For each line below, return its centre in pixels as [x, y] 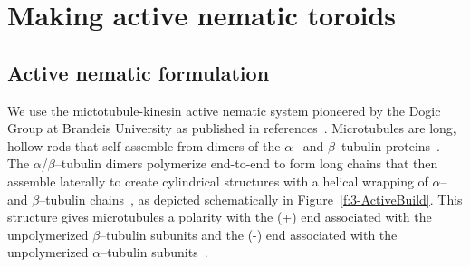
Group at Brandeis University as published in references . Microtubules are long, [232, 128]
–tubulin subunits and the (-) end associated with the [249, 234]
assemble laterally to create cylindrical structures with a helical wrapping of [218, 181]
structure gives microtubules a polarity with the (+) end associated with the [220, 217]
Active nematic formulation [139, 72]
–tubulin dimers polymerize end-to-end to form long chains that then [246, 163]
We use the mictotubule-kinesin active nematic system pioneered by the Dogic [224, 110]
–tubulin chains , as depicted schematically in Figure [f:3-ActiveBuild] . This [251, 199]
